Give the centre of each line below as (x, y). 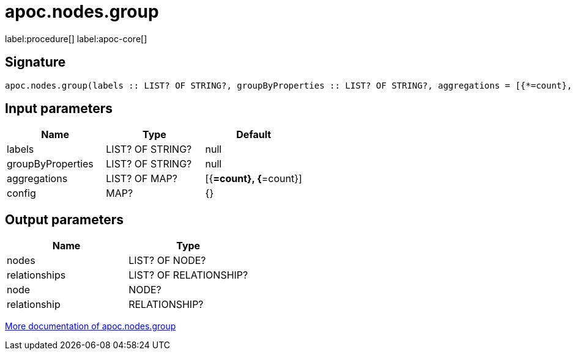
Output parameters (64, 219)
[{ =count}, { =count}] (254, 179)
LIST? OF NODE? (167, 261)
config (21, 193)
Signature (35, 62)
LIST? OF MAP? (142, 179)
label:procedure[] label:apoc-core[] (76, 38)
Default (254, 135)
